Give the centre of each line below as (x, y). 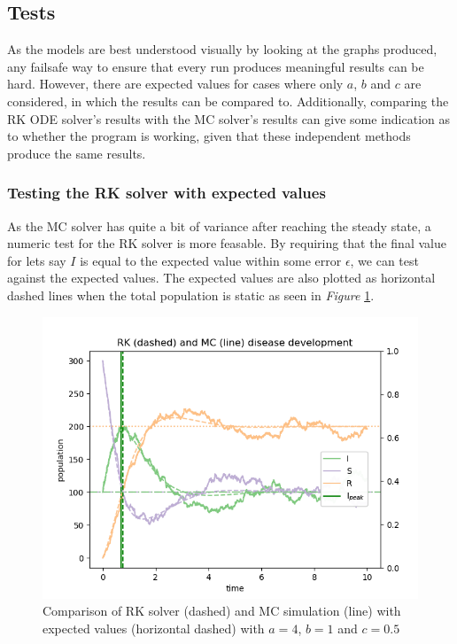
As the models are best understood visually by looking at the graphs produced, (222, 49)
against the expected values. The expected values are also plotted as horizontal (221, 278)
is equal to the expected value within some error (211, 260)
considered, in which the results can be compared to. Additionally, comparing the (228, 101)
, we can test (384, 260)
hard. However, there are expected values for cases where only (175, 84)
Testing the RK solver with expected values (167, 193)
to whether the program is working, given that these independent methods (209, 136)
